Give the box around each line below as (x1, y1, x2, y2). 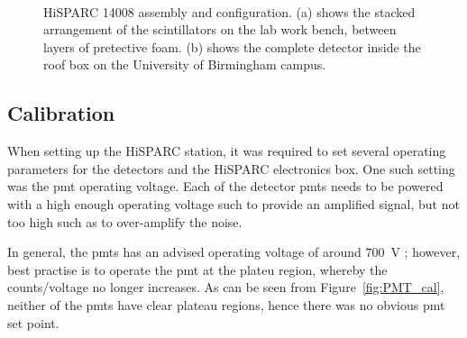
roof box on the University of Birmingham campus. (43, 55, 326, 74)
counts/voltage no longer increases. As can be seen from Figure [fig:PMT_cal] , (7, 278, 444, 297)
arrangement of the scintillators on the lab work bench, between (43, 20, 397, 39)
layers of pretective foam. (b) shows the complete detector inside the (43, 37, 421, 56)
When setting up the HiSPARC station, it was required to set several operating (7, 142, 446, 160)
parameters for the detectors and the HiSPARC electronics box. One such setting (7, 159, 455, 178)
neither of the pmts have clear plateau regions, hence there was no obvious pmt (7, 295, 445, 314)
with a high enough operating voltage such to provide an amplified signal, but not (7, 194, 460, 213)
